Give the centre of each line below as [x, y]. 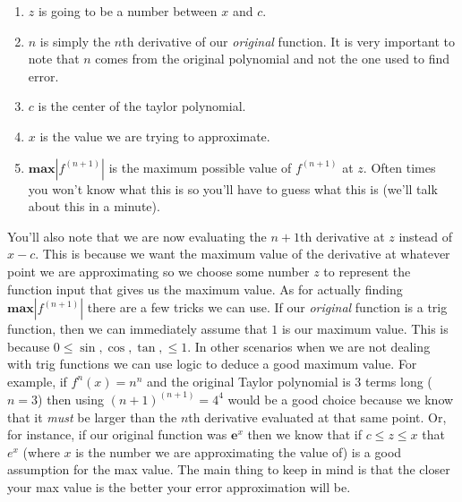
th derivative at [342, 236]
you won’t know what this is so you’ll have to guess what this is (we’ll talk [233, 188]
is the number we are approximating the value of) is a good [239, 451]
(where [41, 451]
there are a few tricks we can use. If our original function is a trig [267, 307]
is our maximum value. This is [365, 329]
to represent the [367, 271]
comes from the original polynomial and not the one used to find [273, 59]
